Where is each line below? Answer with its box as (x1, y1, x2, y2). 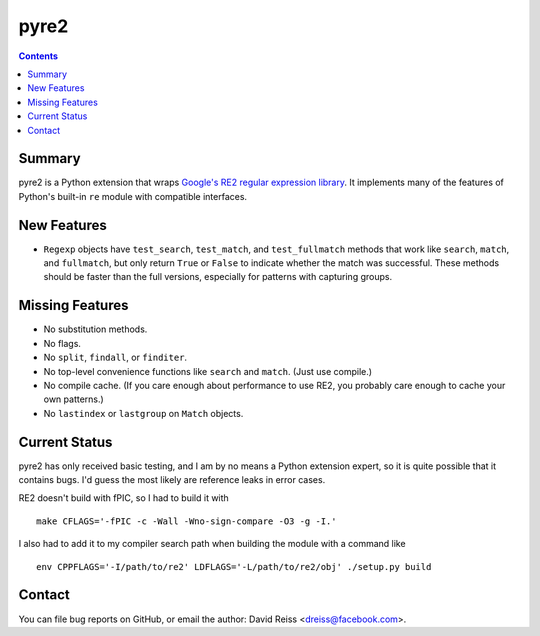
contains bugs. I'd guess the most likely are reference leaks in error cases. (18, 474, 326, 486)
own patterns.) (43, 393, 104, 405)
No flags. (43, 337, 82, 349)
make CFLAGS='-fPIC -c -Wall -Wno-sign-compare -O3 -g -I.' (36, 515, 337, 527)
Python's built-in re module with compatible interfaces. (18, 190, 248, 202)
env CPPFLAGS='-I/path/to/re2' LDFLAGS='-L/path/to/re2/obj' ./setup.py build (36, 561, 432, 572)
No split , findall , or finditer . (43, 351, 188, 364)
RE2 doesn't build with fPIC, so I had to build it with (18, 492, 229, 504)
